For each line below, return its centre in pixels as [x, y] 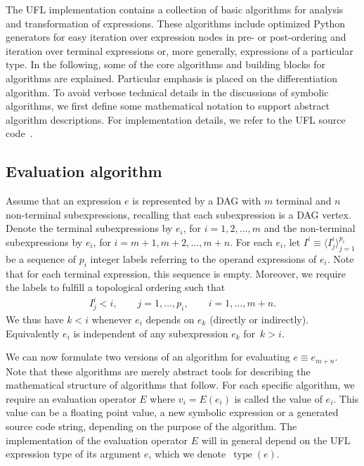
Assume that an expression [64, 201]
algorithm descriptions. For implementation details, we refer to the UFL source [176, 119]
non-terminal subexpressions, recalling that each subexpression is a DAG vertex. [178, 214]
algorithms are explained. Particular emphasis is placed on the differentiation [172, 78]
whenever [112, 319]
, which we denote [187, 454]
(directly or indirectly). [259, 319]
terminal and [304, 201]
